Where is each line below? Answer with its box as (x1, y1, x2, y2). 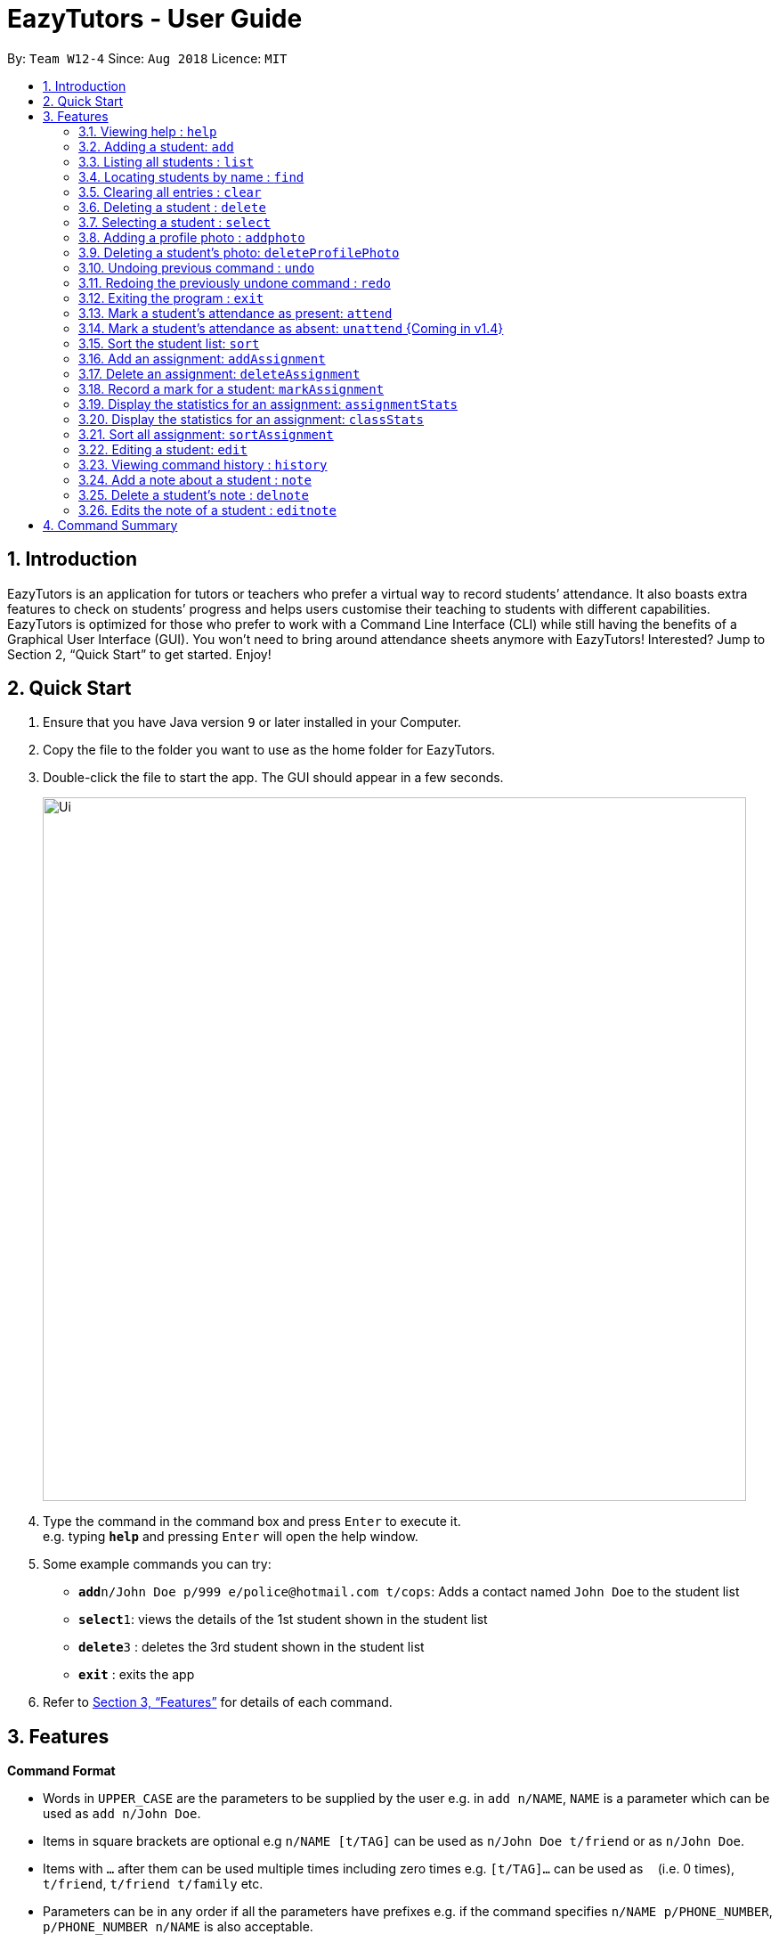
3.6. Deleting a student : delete (78, 199, 266, 215)
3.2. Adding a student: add (78, 138, 234, 154)
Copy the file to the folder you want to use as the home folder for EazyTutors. (43, 742, 496, 758)
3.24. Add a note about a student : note (78, 471, 312, 487)
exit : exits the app (78, 1667, 195, 1683)
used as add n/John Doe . (43, 1806, 201, 1822)
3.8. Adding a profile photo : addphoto (78, 229, 305, 245)
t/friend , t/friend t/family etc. (43, 1876, 264, 1892)
